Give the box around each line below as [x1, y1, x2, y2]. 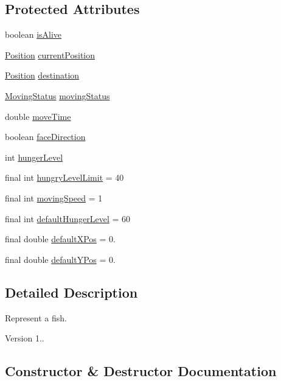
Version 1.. [5, 332, 44, 344]
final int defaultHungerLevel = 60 [5, 212, 130, 225]
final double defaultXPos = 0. [5, 232, 116, 245]
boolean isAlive [5, 28, 62, 41]
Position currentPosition [5, 48, 95, 61]
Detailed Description [5, 282, 138, 301]
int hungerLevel [5, 150, 63, 163]
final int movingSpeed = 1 [5, 191, 103, 204]
